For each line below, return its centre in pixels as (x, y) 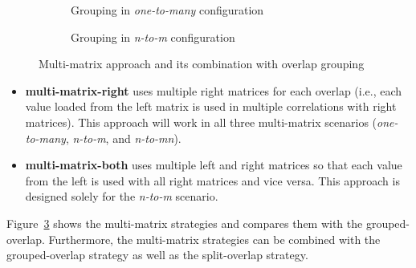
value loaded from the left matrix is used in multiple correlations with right (211, 106)
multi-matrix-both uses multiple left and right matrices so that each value (214, 165)
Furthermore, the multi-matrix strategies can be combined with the (214, 239)
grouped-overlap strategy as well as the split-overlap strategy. (157, 255)
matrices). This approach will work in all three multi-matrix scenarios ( (201, 122)
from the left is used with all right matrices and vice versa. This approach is (212, 180)
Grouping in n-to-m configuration (153, 37)
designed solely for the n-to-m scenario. (122, 196)
